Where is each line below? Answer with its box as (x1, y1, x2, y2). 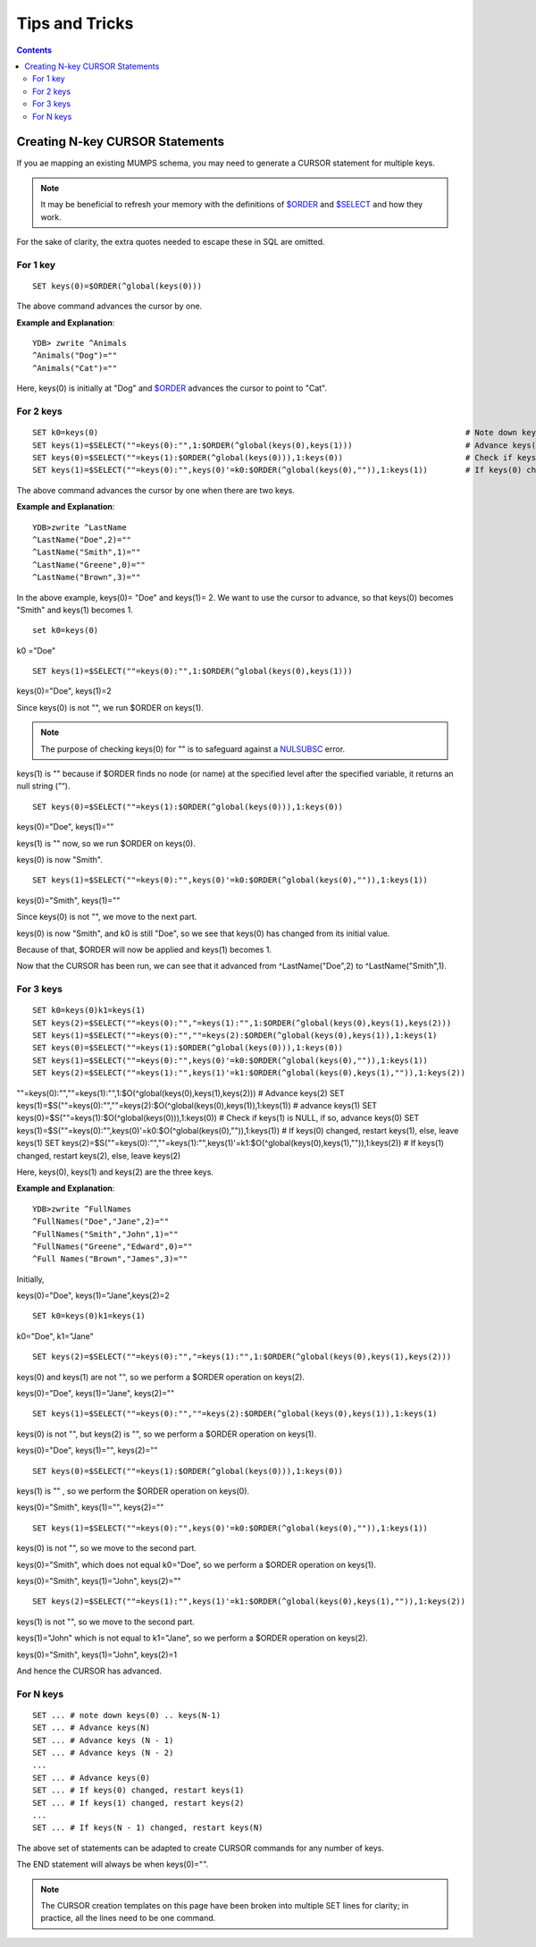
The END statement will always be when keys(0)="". (16, 1859, 209, 1870)
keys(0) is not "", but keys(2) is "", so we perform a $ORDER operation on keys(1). (16, 1429, 317, 1439)
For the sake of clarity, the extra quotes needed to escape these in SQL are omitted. (16, 236, 325, 247)
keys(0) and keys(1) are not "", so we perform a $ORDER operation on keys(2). (16, 1371, 306, 1382)
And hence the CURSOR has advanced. (16, 1665, 163, 1676)
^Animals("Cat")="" (32, 363, 118, 373)
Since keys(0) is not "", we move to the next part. (16, 912, 197, 923)
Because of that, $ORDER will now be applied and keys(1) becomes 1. (16, 944, 272, 955)
